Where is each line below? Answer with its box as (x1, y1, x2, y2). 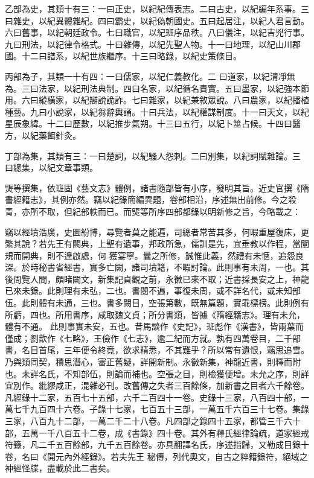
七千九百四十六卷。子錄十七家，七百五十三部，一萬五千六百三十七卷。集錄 (13, 403, 309, 415)
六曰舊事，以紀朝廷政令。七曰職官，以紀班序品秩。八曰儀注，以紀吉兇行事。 (5, 26, 309, 39)
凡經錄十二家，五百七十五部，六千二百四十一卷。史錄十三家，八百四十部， (5, 390, 301, 403)
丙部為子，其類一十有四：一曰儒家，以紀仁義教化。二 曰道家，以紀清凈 (5, 69, 287, 82)
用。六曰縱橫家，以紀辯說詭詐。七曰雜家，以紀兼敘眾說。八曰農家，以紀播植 (5, 94, 309, 106)
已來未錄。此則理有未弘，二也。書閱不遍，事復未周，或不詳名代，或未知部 (5, 284, 301, 297)
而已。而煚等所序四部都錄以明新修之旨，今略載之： (97, 205, 301, 217)
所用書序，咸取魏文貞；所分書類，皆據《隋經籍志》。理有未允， (55, 308, 305, 320)
